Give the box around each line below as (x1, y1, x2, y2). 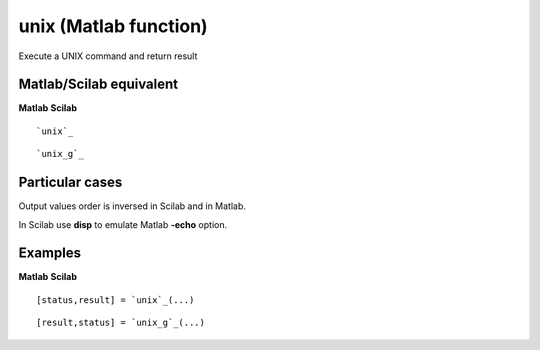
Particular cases (18, 174, 123, 191)
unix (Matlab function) (18, 15, 209, 37)
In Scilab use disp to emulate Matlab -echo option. (18, 218, 228, 230)
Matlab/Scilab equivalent (18, 76, 179, 93)
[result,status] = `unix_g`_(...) (36, 317, 205, 329)
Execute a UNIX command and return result (18, 50, 198, 62)
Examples (18, 245, 82, 262)
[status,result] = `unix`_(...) (36, 294, 195, 305)
